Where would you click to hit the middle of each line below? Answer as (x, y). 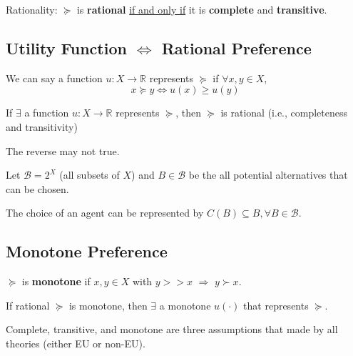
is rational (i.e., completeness (284, 113)
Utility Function (66, 48)
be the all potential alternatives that (268, 175)
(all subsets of (89, 175)
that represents (276, 305)
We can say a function (54, 78)
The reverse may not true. (63, 150)
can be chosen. (37, 188)
